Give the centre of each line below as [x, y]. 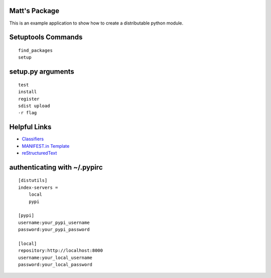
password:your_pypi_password [54, 230]
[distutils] [33, 181]
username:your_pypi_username [54, 222]
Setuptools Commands [46, 37]
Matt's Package [34, 11]
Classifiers [33, 139]
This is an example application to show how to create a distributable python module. [96, 23]
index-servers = [38, 187]
